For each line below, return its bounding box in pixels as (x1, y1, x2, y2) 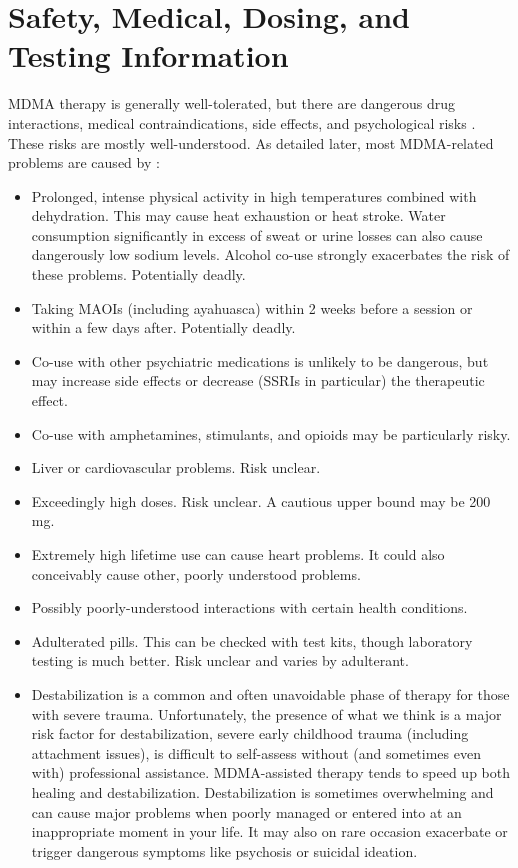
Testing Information (8, 35, 289, 76)
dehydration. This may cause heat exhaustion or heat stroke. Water (31, 205, 446, 226)
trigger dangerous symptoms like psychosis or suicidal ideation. (31, 840, 418, 861)
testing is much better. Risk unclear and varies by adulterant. (31, 650, 409, 671)
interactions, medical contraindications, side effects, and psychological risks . (8, 112, 476, 133)
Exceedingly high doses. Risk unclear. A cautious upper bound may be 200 (31, 490, 491, 511)
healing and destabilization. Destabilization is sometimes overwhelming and (31, 781, 494, 802)
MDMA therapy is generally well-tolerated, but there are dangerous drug (8, 93, 456, 114)
